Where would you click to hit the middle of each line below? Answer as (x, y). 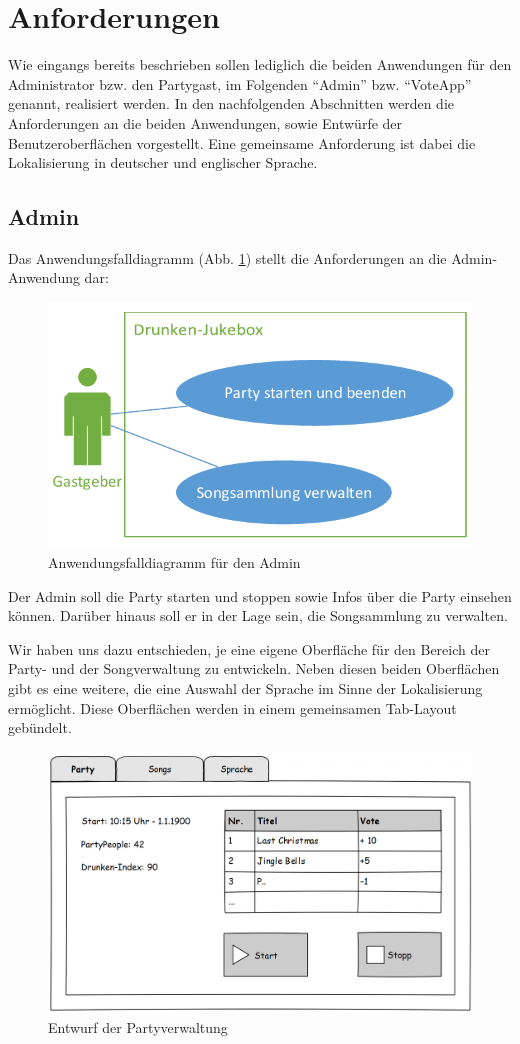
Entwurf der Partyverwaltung (138, 1026)
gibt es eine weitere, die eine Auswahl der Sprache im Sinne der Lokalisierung (245, 688)
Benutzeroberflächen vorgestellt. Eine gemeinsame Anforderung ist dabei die (242, 142)
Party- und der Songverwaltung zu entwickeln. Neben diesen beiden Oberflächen (254, 668)
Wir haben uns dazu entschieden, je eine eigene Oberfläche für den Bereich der (249, 648)
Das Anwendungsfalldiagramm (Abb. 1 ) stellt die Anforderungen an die (227, 257)
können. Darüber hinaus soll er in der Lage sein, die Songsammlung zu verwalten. (258, 615)
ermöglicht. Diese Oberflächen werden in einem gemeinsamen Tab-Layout (232, 707)
